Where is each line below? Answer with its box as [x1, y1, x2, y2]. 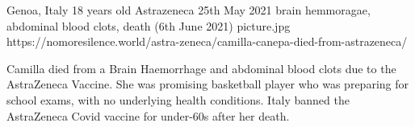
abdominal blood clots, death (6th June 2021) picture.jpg [6, 17, 291, 34]
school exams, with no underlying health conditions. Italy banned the [6, 91, 350, 108]
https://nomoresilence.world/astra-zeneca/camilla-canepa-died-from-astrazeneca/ [6, 33, 408, 50]
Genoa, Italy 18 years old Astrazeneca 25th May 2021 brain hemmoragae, [6, 2, 371, 18]
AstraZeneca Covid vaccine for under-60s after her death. [6, 107, 290, 124]
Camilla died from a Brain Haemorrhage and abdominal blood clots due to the [6, 59, 396, 76]
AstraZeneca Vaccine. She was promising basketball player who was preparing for [6, 76, 409, 92]
